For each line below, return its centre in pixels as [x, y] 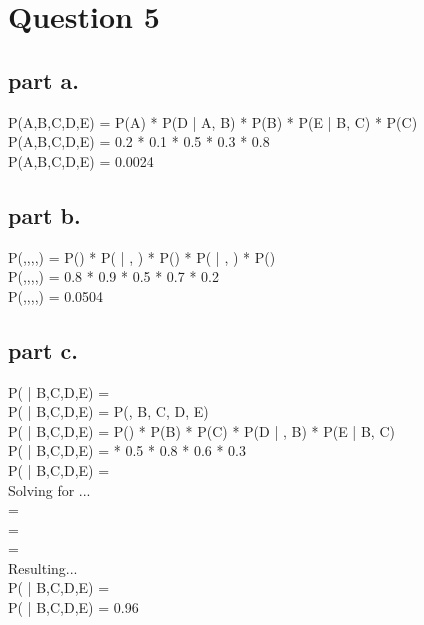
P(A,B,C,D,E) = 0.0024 [81, 160]
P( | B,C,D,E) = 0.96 [73, 607]
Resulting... [43, 567]
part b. [44, 214]
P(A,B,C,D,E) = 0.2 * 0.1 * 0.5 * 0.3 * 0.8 [139, 141]
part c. [43, 349]
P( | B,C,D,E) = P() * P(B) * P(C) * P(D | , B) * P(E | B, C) [201, 430]
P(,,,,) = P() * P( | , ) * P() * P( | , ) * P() [142, 256]
